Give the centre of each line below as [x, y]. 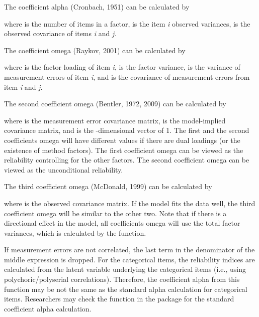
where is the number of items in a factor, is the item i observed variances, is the [127, 23]
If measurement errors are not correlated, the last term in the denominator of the [129, 250]
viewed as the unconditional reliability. [64, 169]
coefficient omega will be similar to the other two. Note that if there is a [115, 213]
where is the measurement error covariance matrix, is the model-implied [115, 120]
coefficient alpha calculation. [48, 308]
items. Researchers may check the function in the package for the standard [119, 299]
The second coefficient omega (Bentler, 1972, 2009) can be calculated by [115, 104]
